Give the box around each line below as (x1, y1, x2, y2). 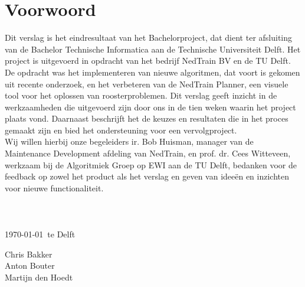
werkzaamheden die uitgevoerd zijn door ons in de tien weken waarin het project (5, 100, 296, 113)
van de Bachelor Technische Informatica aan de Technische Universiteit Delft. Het (5, 43, 301, 55)
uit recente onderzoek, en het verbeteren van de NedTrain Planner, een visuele (5, 77, 288, 90)
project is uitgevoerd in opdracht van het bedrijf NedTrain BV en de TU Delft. (5, 54, 291, 67)
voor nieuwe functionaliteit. (5, 181, 104, 194)
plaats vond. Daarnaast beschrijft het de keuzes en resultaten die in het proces (5, 112, 288, 125)
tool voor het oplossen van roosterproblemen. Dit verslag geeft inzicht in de (5, 89, 277, 102)
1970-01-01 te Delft (5, 228, 76, 240)
